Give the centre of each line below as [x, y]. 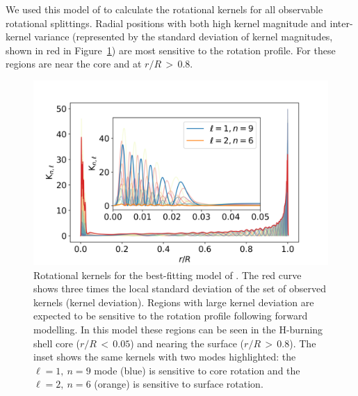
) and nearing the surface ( [187, 343]
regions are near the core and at [74, 64]
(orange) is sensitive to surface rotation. [179, 384]
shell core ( [57, 343]
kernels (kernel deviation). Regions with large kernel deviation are [174, 302]
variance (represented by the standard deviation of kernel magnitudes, [184, 37]
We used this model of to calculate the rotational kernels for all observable [164, 9]
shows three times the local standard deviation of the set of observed [180, 288]
